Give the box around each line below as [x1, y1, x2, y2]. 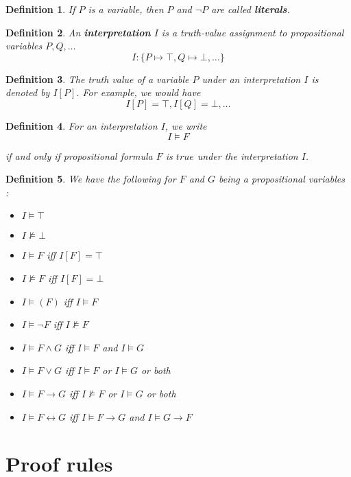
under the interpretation [197, 148, 298, 163]
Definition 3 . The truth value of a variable [5, 71, 189, 86]
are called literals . [211, 2, 290, 16]
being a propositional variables [218, 172, 345, 186]
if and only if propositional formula [5, 148, 153, 163]
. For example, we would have [76, 85, 201, 100]
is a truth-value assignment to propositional [161, 25, 344, 39]
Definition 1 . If [5, 2, 75, 16]
